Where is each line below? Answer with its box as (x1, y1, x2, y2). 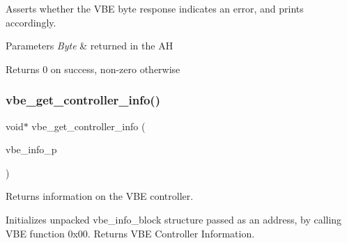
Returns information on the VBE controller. (6, 189, 194, 203)
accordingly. (6, 15, 56, 29)
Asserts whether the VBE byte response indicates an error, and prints (6, 1, 304, 15)
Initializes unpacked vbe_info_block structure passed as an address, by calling (6, 212, 342, 226)
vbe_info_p (6, 142, 57, 157)
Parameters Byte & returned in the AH (6, 38, 173, 53)
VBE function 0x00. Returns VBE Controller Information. (6, 226, 255, 240)
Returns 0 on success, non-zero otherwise (6, 61, 180, 76)
